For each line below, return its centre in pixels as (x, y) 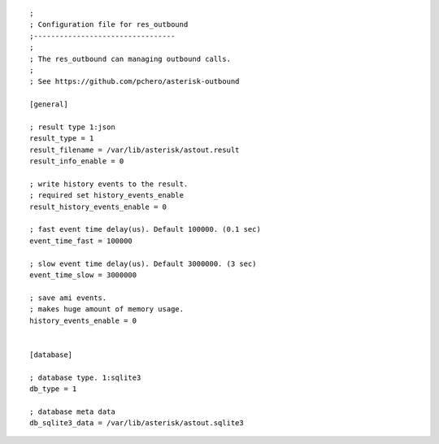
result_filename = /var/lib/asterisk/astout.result (135, 150)
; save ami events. (68, 298)
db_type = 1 (53, 389)
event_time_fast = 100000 (81, 241)
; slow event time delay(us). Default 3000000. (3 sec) (143, 263)
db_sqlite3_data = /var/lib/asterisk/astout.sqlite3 (137, 423)
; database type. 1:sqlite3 (85, 377)
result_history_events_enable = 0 (98, 207)
